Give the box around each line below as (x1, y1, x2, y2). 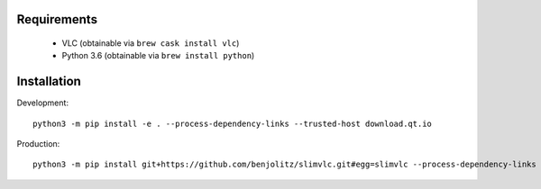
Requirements (16, 12, 98, 27)
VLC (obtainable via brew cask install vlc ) (61, 38, 240, 49)
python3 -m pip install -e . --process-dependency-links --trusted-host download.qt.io (32, 118, 433, 129)
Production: (16, 139, 60, 149)
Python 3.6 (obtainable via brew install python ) (61, 50, 255, 61)
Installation (16, 74, 81, 89)
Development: (16, 97, 69, 108)
